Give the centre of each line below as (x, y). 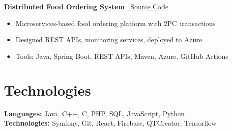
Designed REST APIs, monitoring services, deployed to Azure (109, 39)
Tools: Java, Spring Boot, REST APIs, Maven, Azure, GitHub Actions (122, 56)
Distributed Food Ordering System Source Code (86, 6)
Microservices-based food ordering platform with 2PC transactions (116, 23)
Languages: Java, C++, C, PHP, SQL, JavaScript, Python (94, 113)
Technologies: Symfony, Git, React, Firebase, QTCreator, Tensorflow (110, 123)
